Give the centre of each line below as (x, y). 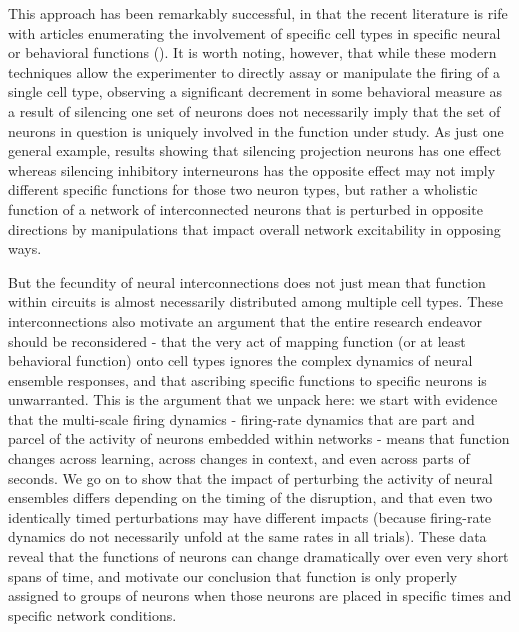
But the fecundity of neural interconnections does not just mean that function (247, 281)
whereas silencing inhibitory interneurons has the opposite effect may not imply (252, 169)
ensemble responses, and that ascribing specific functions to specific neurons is (247, 379)
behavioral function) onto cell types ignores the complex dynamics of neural (240, 360)
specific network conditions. (92, 614)
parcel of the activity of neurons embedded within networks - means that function (259, 438)
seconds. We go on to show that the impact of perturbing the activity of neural (250, 477)
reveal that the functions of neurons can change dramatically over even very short (258, 556)
